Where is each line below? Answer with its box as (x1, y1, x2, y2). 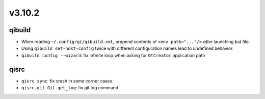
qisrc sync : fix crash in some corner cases (21, 78, 112, 84)
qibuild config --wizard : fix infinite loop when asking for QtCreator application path (21, 52, 206, 58)
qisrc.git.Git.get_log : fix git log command (21, 85, 119, 91)
